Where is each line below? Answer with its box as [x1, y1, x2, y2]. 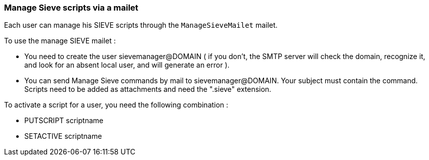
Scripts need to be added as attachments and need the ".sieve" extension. [24, 85, 272, 94]
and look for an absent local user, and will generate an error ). [24, 61, 230, 70]
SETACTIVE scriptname [24, 132, 102, 141]
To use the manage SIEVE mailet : [4, 36, 116, 45]
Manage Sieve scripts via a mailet [4, 3, 139, 13]
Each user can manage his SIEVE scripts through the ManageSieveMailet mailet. [4, 21, 278, 30]
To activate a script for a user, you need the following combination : [4, 100, 229, 110]
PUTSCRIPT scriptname [24, 116, 104, 125]
